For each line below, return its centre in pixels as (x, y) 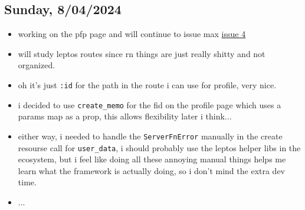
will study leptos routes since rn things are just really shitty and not (142, 53)
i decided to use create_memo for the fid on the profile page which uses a (150, 104)
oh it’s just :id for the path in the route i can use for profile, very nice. (147, 84)
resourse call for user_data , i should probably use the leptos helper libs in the (159, 147)
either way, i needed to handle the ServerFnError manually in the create (150, 136)
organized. (37, 65)
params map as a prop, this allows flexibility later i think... (125, 116)
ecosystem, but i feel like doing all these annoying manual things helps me (152, 159)
